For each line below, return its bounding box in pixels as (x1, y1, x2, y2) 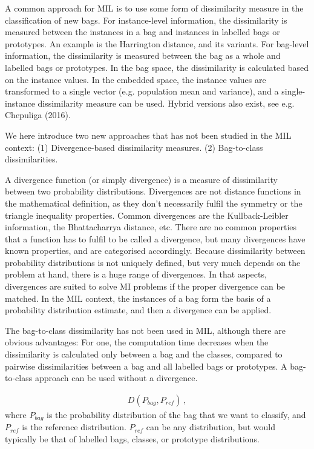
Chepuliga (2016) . (5, 108, 71, 121)
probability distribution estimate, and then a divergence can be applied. (5, 304, 272, 316)
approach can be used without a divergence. (34, 371, 198, 384)
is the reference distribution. (22, 421, 126, 433)
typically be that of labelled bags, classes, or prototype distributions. (5, 432, 260, 445)
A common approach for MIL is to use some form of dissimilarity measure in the (5, 2, 304, 14)
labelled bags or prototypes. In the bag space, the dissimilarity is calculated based (5, 61, 309, 73)
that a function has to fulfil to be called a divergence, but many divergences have (5, 232, 306, 245)
